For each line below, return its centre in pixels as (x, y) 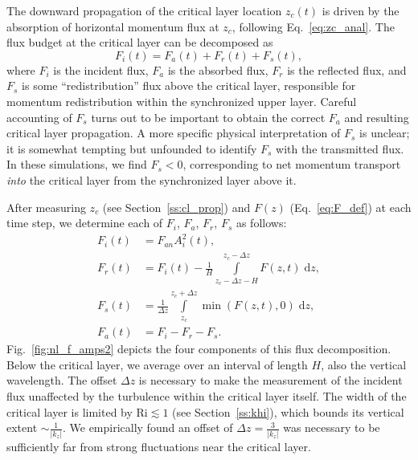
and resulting (377, 117)
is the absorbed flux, (218, 69)
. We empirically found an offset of (148, 427)
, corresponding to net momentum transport (292, 164)
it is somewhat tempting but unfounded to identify (132, 148)
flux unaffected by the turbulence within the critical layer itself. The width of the (207, 396)
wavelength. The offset (62, 380)
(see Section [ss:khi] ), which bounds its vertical (288, 411)
